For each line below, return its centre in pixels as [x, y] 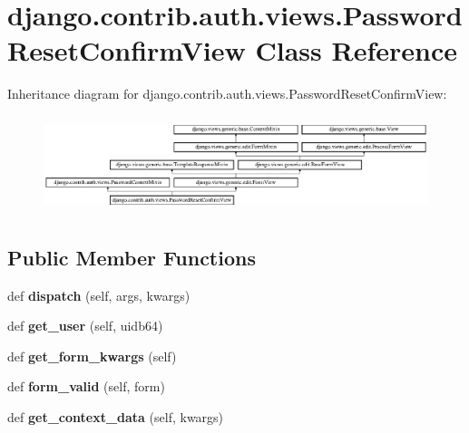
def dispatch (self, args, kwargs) [99, 295]
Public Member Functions [132, 257]
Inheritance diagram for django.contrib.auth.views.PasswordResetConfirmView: [227, 94]
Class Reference [356, 50]
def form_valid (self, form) [86, 386]
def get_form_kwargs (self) [92, 356]
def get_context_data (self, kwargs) [116, 416]
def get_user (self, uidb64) [85, 326]
